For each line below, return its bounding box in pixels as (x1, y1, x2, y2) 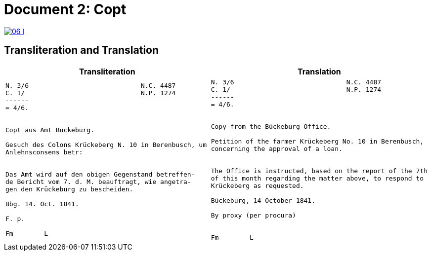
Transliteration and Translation (4, 44, 159, 57)
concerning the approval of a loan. (211, 145, 343, 152)
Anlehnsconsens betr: (5, 148, 83, 156)
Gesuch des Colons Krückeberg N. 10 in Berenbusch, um (5, 141, 207, 149)
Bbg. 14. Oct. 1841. (5, 200, 79, 208)
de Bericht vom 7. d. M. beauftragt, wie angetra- (5, 178, 191, 186)
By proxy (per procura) (211, 211, 296, 219)
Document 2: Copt (4, 1, 127, 18)
